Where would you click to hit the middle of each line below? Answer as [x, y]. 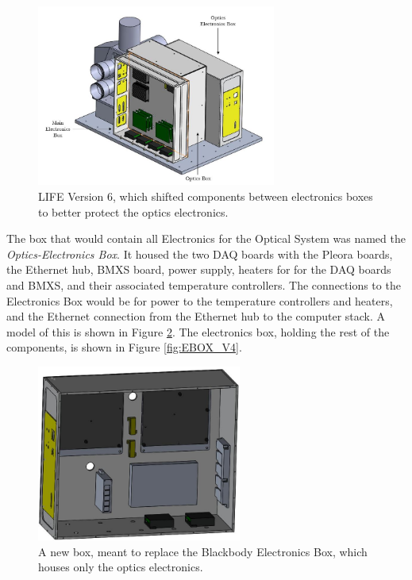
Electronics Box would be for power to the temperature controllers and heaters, [200, 300]
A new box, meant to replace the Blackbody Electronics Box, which [203, 551]
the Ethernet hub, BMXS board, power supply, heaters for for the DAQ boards [199, 269]
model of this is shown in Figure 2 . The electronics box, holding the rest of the [198, 331]
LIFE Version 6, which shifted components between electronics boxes [206, 196]
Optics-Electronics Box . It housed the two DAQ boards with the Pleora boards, [200, 254]
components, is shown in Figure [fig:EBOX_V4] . [124, 347]
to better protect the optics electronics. [133, 211]
